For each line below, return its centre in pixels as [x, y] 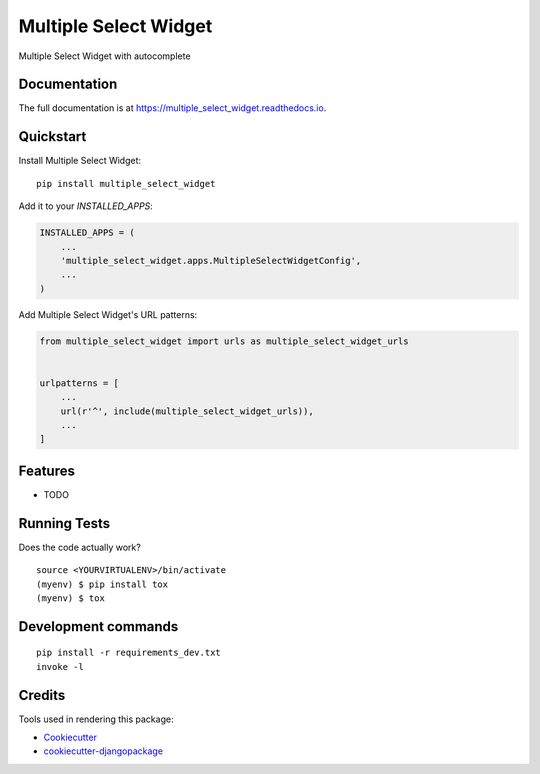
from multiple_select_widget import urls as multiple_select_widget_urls [224, 341]
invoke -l [60, 666]
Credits [42, 695]
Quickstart [52, 136]
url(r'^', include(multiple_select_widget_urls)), [187, 411]
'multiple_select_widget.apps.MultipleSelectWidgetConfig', [211, 260]
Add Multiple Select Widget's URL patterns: [108, 314]
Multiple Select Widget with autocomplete [104, 56]
